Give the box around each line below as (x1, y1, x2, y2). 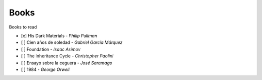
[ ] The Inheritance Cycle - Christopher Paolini (21, 53, 114, 59)
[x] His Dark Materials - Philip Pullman (21, 33, 97, 39)
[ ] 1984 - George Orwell (21, 67, 70, 72)
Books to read (9, 24, 37, 30)
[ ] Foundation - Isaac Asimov (21, 46, 81, 52)
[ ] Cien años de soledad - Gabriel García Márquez (21, 40, 123, 45)
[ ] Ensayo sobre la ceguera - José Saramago (21, 60, 113, 66)
